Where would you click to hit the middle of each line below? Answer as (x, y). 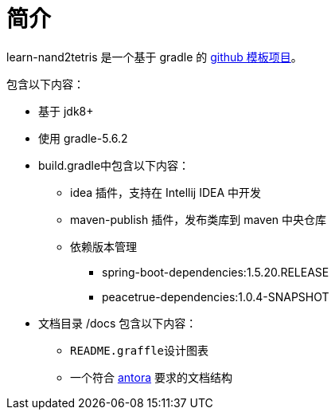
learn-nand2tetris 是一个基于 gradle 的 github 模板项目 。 (154, 57)
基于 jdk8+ (66, 111)
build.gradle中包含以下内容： (114, 165)
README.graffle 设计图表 (140, 350)
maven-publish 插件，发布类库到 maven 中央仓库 (199, 219)
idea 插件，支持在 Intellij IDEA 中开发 (166, 192)
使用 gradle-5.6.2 (83, 138)
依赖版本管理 (103, 246)
